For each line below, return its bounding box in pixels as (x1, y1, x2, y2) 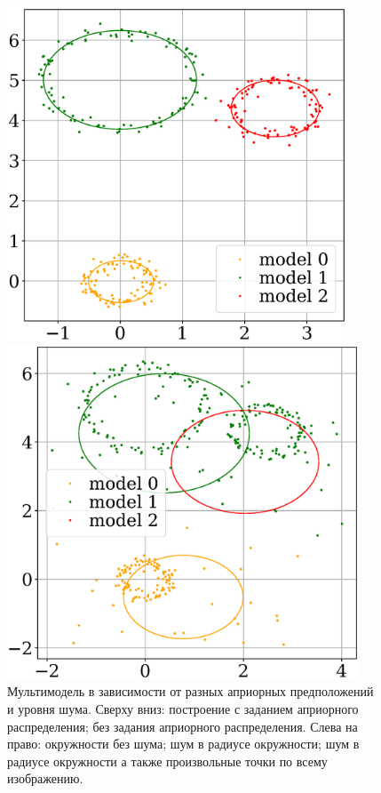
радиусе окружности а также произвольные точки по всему (7, 751, 328, 770)
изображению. (7, 769, 83, 788)
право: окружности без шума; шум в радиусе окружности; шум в (7, 734, 360, 753)
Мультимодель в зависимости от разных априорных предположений (7, 682, 374, 701)
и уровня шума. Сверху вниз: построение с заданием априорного (7, 699, 359, 717)
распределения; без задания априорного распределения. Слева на (7, 717, 358, 735)
